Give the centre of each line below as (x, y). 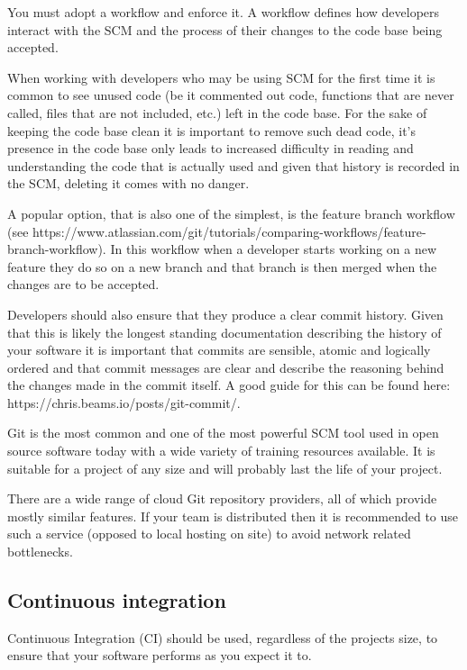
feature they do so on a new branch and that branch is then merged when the (222, 266)
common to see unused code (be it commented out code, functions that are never (231, 95)
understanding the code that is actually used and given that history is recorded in (233, 165)
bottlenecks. (40, 552)
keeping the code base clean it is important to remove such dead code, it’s (211, 130)
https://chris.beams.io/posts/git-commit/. (124, 402)
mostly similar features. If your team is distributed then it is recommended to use (233, 516)
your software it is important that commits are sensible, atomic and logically (219, 350)
